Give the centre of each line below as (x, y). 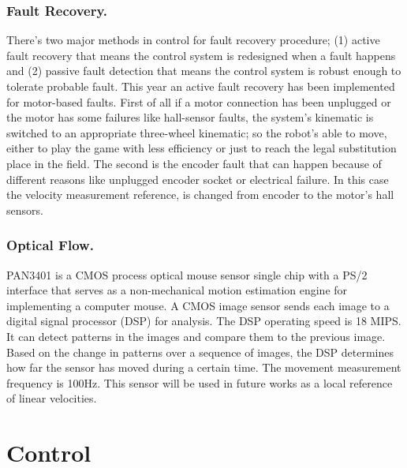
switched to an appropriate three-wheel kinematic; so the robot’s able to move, (197, 132)
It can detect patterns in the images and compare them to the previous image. (196, 336)
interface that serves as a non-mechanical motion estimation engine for (177, 290)
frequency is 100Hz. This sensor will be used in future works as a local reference (200, 382)
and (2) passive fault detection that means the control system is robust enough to (204, 71)
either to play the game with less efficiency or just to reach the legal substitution (202, 148)
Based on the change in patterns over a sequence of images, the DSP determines (200, 352)
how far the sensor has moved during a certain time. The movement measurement (204, 367)
